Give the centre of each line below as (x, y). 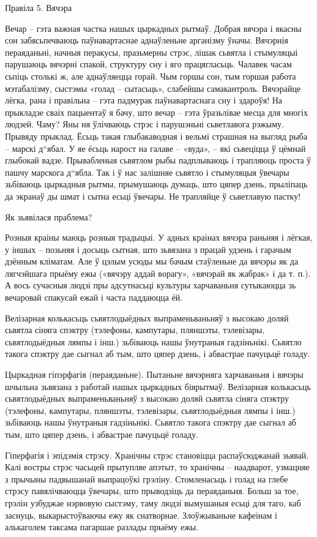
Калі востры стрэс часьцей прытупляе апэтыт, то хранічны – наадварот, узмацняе (157, 467)
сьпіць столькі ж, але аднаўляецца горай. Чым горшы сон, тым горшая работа (151, 76)
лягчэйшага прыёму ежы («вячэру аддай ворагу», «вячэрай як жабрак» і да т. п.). (158, 273)
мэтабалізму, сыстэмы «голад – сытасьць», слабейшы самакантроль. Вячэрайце (153, 88)
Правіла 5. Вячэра (39, 7)
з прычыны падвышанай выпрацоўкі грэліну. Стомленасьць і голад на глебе (147, 479)
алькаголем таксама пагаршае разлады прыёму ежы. (102, 527)
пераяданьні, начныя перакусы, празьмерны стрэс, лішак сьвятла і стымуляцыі (151, 52)
